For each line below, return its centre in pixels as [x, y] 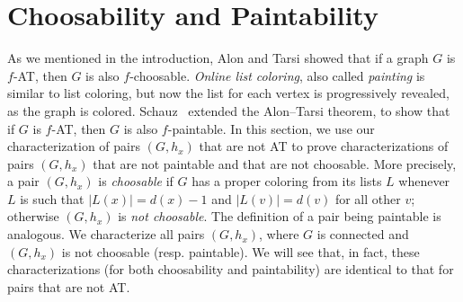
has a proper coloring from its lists [287, 181]
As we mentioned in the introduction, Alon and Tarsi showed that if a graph [218, 58]
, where [279, 234]
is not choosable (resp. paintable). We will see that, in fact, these [240, 251]
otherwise [33, 216]
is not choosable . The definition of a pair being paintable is [280, 216]
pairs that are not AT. [69, 286]
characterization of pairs [74, 146]
